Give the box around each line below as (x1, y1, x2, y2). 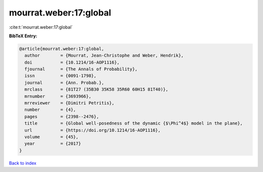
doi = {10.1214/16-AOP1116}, (24, 60, 120, 65)
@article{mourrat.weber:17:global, (19, 46, 104, 51)
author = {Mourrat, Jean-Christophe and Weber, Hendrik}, (24, 53, 184, 58)
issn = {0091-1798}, (24, 73, 97, 78)
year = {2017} (24, 141, 81, 146)
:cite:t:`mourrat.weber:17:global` (9, 24, 73, 30)
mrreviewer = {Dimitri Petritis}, (24, 100, 114, 106)
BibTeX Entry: (9, 33, 38, 39)
